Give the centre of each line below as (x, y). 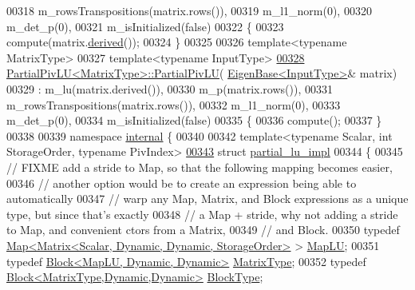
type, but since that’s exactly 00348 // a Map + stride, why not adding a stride (202, 214)
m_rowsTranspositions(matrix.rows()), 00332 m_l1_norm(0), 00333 (174, 104)
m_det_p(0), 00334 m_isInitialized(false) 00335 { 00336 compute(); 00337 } (194, 120)
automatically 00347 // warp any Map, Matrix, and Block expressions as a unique (207, 199)
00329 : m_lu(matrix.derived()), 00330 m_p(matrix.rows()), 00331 (170, 88)
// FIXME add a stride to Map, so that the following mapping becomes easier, (200, 167)
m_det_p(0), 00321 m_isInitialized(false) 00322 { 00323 (145, 26)
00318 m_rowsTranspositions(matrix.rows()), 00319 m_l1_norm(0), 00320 (189, 10)
